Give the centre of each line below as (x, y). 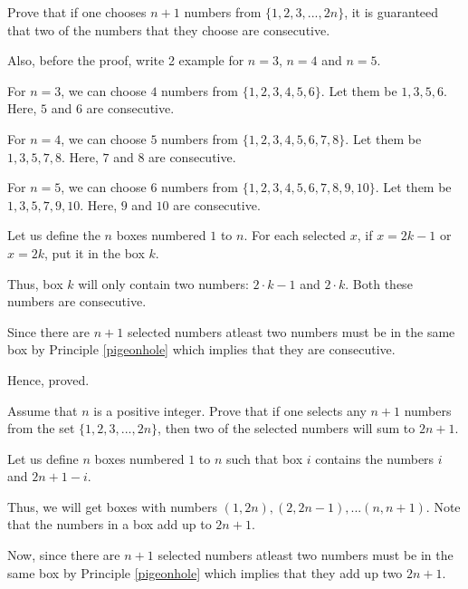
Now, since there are (64, 555)
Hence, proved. (48, 379)
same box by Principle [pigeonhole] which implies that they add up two (205, 572)
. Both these (379, 283)
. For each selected (295, 235)
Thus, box (35, 283)
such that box (264, 458)
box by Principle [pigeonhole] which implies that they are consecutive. (201, 349)
